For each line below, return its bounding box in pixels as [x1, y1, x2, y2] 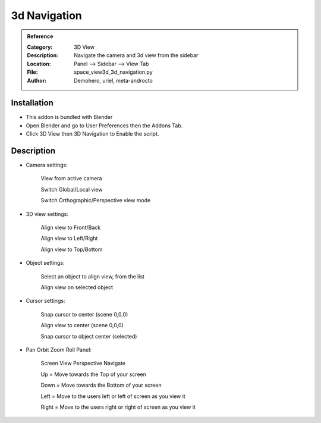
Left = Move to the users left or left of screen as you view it [40, 393, 185, 400]
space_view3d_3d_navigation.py [74, 68, 153, 76]
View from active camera [40, 175, 102, 182]
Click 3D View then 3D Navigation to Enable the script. [26, 130, 159, 137]
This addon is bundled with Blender [26, 114, 113, 121]
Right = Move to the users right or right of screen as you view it [40, 403, 196, 411]
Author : [27, 77, 47, 84]
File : [27, 68, 38, 76]
